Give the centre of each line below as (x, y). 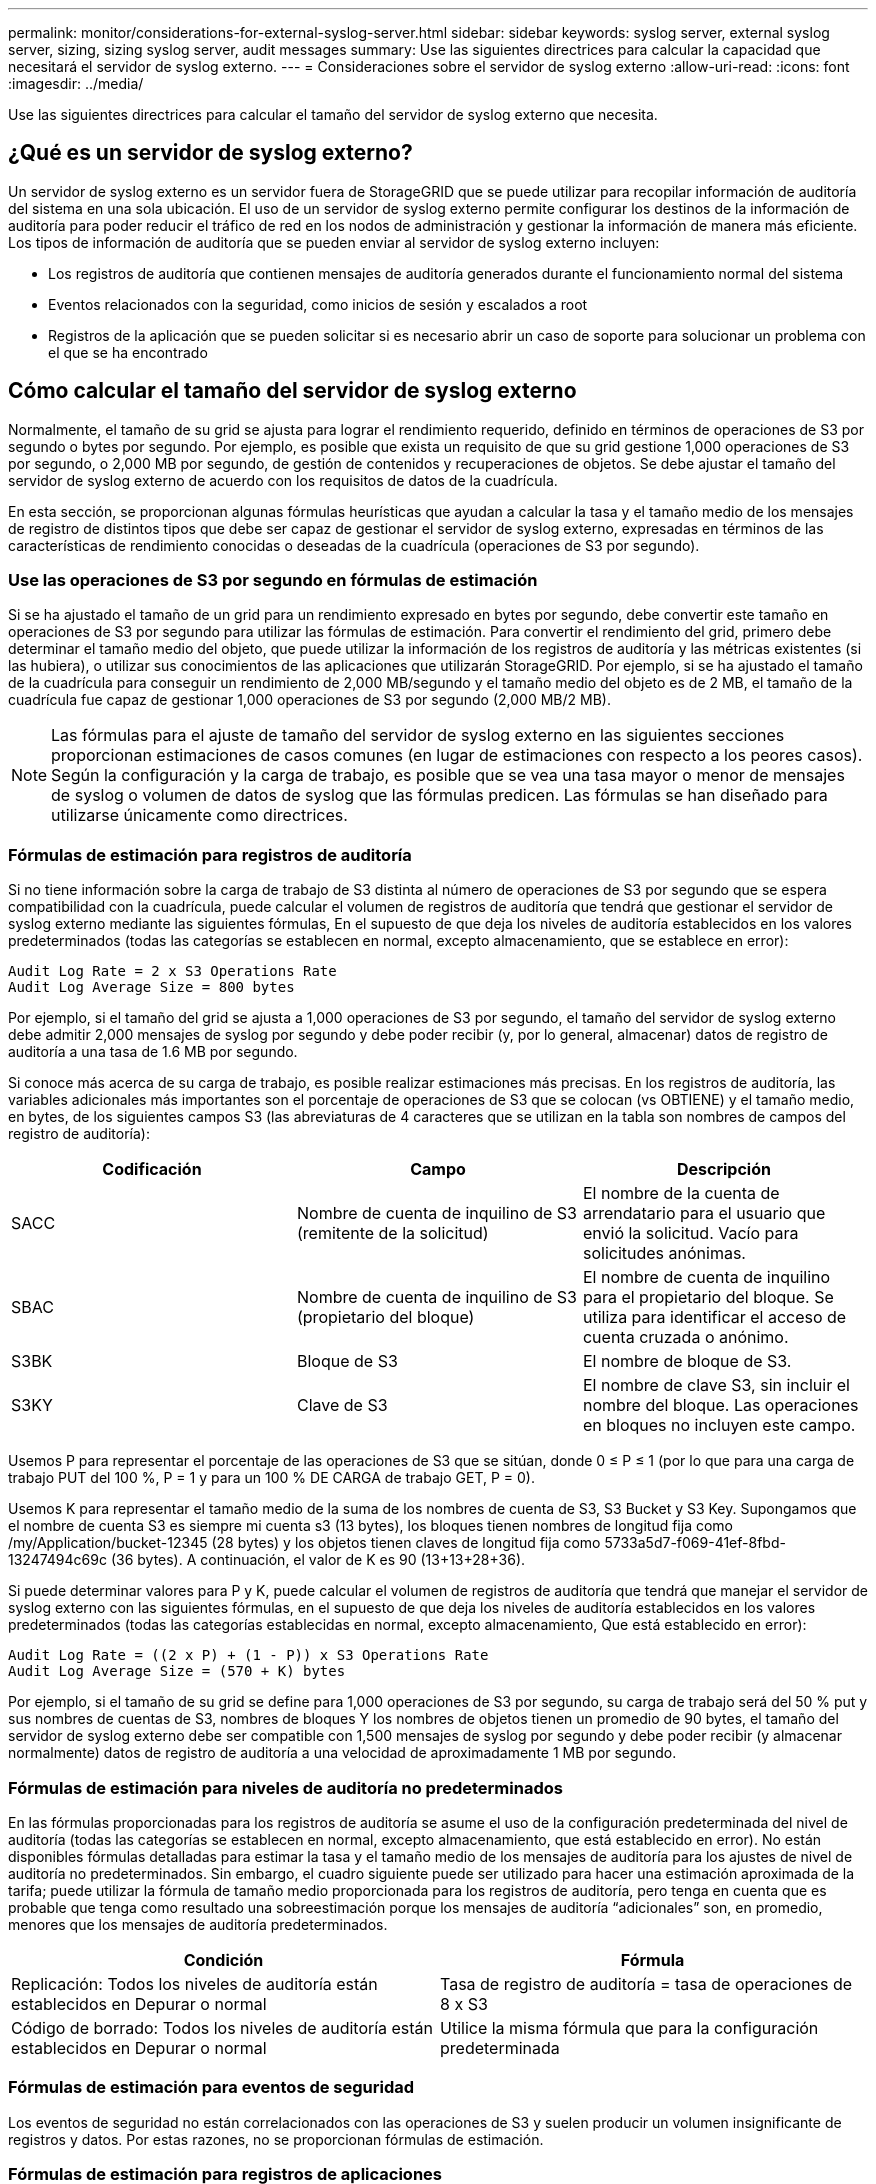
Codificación (152, 1169)
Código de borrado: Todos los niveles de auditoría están (222, 2027)
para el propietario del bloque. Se (708, 1297)
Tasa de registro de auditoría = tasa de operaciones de (646, 1983)
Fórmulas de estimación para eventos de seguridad (211, 2087)
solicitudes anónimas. (664, 1253)
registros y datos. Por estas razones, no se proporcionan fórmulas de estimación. (276, 2139)
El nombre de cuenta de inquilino (706, 1277)
